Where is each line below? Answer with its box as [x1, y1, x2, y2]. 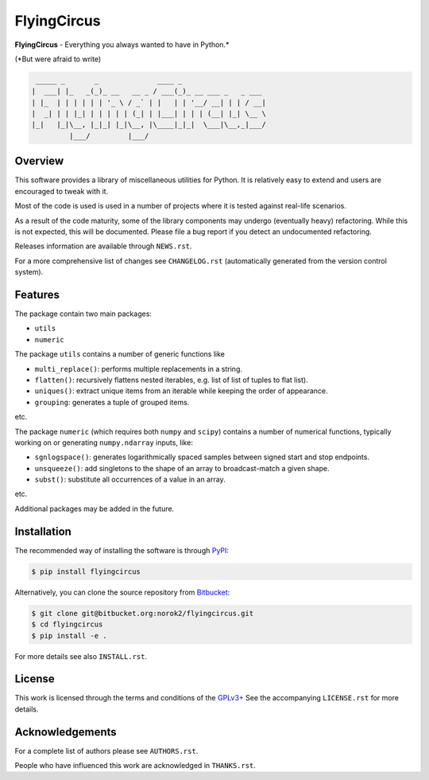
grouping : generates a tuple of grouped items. [34, 397, 190, 407]
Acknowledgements [14, 725, 117, 739]
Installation [14, 525, 71, 538]
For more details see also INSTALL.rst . [14, 651, 147, 661]
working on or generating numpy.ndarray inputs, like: [14, 438, 194, 447]
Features [14, 287, 60, 302]
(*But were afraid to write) [14, 54, 102, 64]
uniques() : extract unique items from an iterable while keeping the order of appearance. [34, 386, 329, 396]
